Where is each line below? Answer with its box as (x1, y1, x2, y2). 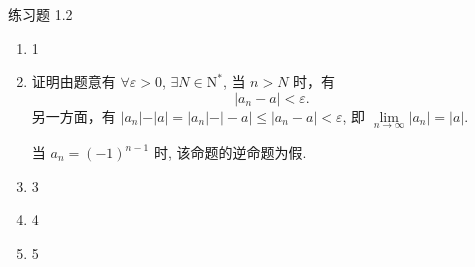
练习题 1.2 (8, 4, 73, 24)
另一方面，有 (31, 105, 116, 126)
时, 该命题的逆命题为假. (153, 142, 307, 162)
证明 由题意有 (31, 71, 116, 92)
